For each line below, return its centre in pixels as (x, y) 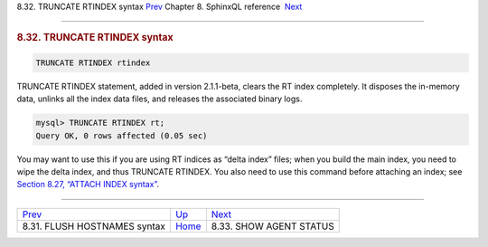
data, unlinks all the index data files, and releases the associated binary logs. (160, 99)
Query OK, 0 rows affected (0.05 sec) (122, 135)
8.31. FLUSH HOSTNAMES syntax (94, 226)
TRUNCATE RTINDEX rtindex (93, 62)
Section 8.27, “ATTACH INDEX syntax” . (88, 185)
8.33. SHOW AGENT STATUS (272, 226)
